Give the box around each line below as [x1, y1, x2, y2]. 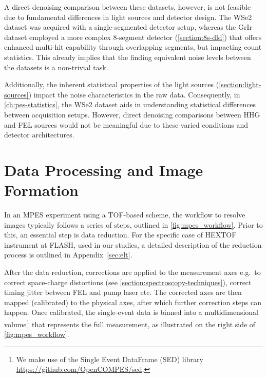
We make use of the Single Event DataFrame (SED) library [16, 353, 203, 364]
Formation [4, 180, 79, 201]
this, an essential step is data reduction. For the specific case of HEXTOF [4, 229, 237, 240]
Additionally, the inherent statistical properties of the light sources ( [4, 79, 219, 90]
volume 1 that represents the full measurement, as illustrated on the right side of [4, 317, 256, 329]
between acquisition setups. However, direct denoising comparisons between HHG [4, 109, 260, 120]
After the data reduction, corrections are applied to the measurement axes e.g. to [4, 267, 261, 277]
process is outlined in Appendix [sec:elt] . [4, 249, 132, 260]
